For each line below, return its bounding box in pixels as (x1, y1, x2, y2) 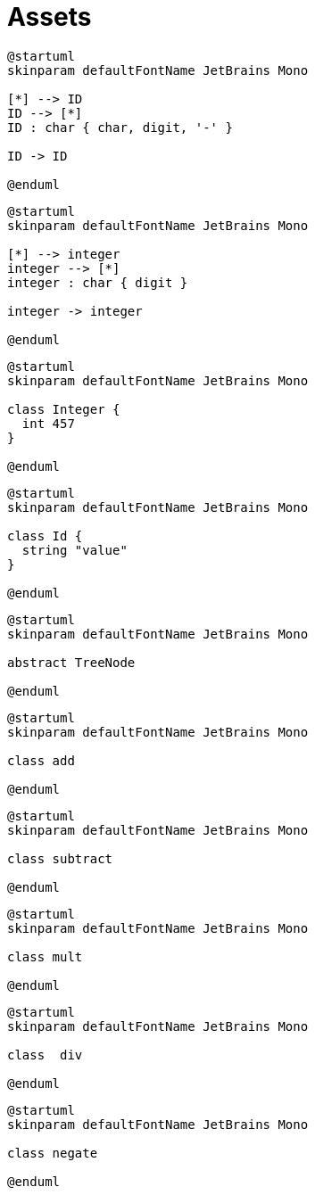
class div (7, 1047, 83, 1062)
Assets (7, 2, 92, 32)
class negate (7, 1145, 98, 1160)
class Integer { (7, 401, 120, 416)
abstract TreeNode (7, 655, 136, 670)
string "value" (21, 542, 128, 557)
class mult (7, 949, 83, 964)
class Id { (7, 528, 83, 543)
